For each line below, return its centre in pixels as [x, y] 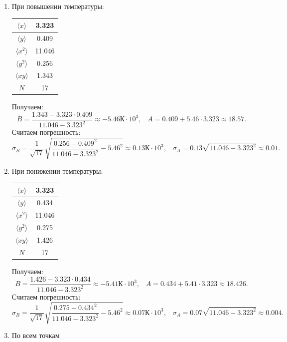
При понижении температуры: [57, 171]
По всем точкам [36, 335]
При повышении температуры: [58, 6]
